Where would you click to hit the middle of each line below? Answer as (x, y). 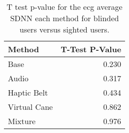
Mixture (22, 121)
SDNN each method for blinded (64, 18)
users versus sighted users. (64, 29)
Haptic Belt (28, 92)
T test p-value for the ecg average (64, 7)
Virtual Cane (31, 107)
